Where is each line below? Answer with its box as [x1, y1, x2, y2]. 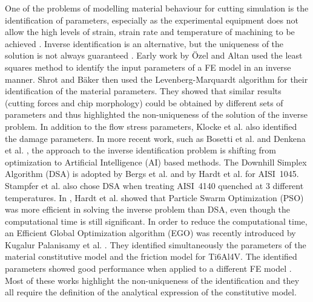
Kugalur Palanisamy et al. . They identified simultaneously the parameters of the [5, 238, 306, 251]
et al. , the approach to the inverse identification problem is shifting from [5, 144, 277, 156]
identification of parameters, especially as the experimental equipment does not [5, 13, 298, 26]
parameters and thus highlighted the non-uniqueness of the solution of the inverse [5, 108, 308, 121]
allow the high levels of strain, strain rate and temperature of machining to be [5, 25, 295, 38]
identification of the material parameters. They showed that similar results [5, 85, 282, 97]
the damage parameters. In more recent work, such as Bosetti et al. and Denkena [5, 132, 306, 144]
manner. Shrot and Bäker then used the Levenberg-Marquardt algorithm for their [5, 72, 308, 85]
